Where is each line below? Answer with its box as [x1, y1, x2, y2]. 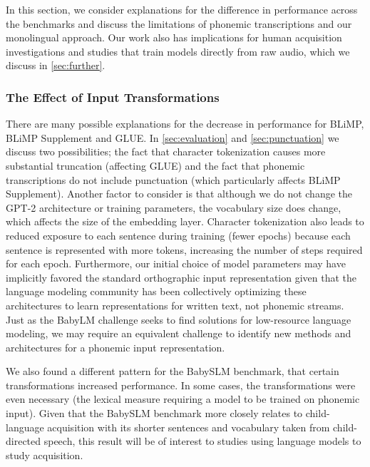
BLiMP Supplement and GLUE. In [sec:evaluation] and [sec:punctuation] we [6, 130, 339, 145]
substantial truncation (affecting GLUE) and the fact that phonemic [6, 158, 305, 173]
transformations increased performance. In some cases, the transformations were [6, 377, 356, 392]
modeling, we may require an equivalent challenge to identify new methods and [6, 326, 351, 341]
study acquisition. [6, 447, 83, 462]
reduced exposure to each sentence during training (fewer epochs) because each [6, 227, 351, 242]
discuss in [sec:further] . [6, 58, 106, 73]
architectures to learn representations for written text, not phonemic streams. [6, 297, 344, 312]
